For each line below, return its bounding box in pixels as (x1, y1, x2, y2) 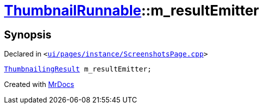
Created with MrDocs (4, 80, 74, 89)
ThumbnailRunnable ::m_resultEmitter (4, 2, 259, 19)
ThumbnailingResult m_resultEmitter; (4, 65, 152, 73)
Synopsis (4, 28, 51, 41)
